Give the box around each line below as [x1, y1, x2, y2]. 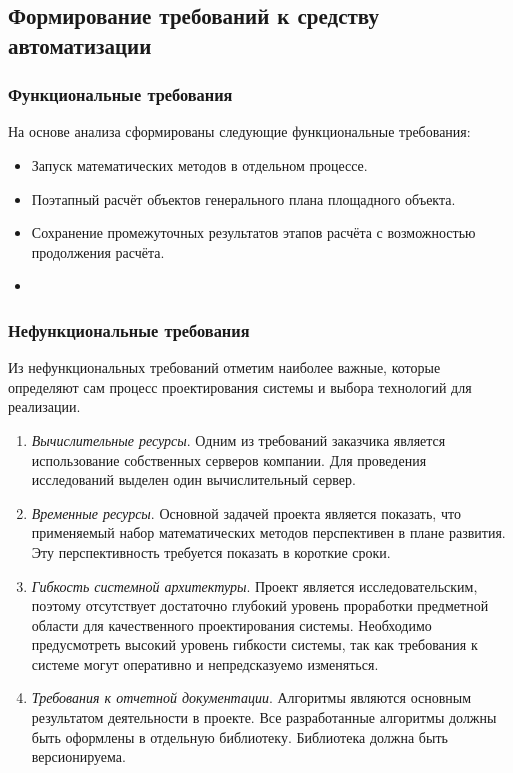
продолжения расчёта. [31, 241, 165, 262]
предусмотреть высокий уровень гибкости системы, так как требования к [31, 634, 478, 655]
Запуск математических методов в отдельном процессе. [31, 154, 368, 175]
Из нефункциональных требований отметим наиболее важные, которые [8, 357, 441, 378]
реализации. [8, 396, 81, 417]
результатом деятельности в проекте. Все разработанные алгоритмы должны [31, 707, 497, 728]
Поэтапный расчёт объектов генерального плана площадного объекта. [31, 188, 456, 209]
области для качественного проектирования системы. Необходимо [31, 614, 432, 635]
